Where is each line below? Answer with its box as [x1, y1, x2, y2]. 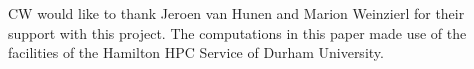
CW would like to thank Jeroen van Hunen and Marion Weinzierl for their [8, 3, 465, 23]
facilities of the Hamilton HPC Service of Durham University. [8, 42, 384, 63]
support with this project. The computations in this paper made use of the [8, 22, 467, 43]
